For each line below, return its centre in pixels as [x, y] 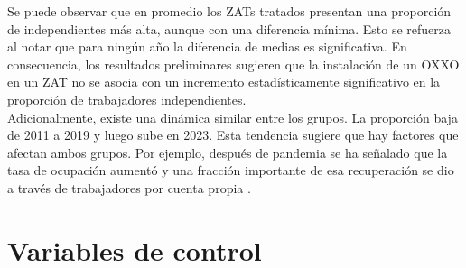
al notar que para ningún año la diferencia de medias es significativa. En [207, 46]
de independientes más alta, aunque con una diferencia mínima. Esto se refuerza [229, 28]
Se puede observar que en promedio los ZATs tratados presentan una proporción [229, 11]
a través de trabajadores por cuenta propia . [129, 187]
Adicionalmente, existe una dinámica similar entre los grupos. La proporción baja [233, 117]
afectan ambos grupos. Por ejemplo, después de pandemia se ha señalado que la [228, 152]
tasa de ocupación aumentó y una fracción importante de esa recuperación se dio [231, 170]
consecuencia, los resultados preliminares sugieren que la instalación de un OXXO [233, 64]
